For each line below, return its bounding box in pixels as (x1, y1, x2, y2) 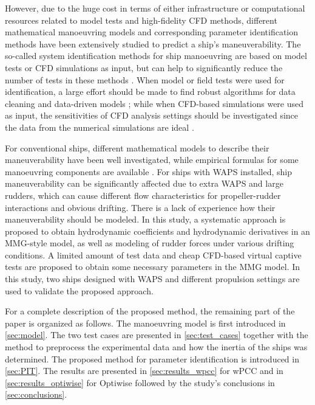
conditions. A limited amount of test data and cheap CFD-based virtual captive (5, 248, 302, 261)
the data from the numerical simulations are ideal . (5, 120, 194, 133)
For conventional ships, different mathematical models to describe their (5, 141, 269, 154)
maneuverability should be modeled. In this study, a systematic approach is (5, 213, 286, 226)
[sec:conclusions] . (5, 388, 67, 401)
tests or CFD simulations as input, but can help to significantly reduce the (5, 61, 283, 74)
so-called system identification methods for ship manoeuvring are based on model (5, 49, 307, 62)
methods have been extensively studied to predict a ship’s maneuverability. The (5, 37, 301, 50)
